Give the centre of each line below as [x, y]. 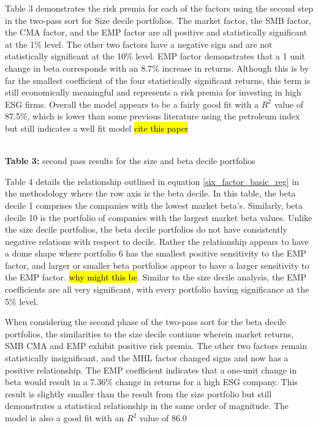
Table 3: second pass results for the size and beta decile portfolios [130, 161]
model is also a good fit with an [65, 418]
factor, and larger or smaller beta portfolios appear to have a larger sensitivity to [157, 265]
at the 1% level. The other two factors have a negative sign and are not [139, 44]
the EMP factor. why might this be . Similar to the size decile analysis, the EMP [156, 277]
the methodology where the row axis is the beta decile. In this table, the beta [150, 193]
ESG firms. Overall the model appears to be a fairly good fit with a [132, 104]
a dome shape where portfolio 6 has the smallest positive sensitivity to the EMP [156, 253]
